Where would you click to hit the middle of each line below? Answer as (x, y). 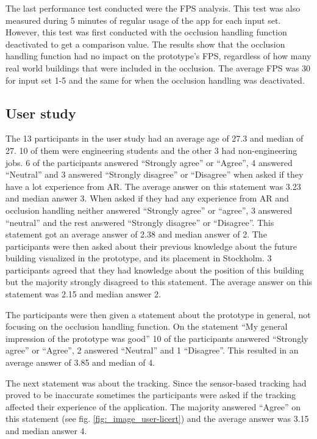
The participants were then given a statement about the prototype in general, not (158, 314)
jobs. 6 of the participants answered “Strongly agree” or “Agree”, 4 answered (149, 162)
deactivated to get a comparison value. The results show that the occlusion (145, 44)
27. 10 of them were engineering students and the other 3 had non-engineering (151, 150)
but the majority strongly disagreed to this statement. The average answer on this (159, 282)
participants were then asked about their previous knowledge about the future (151, 246)
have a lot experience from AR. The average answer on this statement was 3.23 (153, 186)
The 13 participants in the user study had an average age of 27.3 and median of (155, 138)
